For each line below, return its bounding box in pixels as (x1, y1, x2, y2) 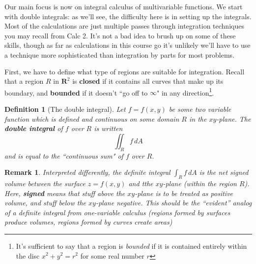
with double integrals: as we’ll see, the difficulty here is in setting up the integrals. (4, 11, 252, 21)
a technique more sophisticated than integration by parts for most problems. (4, 49, 235, 60)
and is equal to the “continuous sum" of (4, 150, 123, 161)
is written (94, 123, 123, 133)
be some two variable (169, 104, 231, 114)
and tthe (128, 178, 153, 188)
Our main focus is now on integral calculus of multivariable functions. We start (4, 1, 243, 11)
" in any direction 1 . (157, 86, 214, 98)
